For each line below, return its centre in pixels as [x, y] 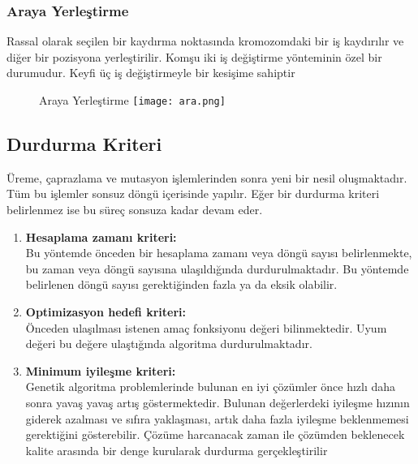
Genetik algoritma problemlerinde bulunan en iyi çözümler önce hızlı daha [211, 387]
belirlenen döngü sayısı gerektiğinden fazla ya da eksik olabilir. [181, 284]
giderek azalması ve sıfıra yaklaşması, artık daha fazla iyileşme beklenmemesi [217, 418]
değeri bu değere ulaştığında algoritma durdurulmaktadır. [169, 344]
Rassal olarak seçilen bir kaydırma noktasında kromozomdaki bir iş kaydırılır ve [205, 41]
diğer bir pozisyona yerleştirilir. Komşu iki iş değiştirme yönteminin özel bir [194, 56]
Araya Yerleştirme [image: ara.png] [132, 100]
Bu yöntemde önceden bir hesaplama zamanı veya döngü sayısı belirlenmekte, [219, 253]
